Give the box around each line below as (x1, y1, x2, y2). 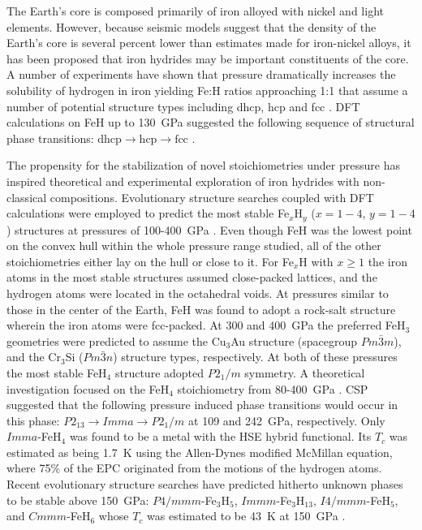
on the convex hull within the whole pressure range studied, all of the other (6, 237, 381, 254)
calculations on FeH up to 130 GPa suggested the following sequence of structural (6, 114, 415, 131)
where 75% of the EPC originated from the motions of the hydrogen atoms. (6, 459, 382, 476)
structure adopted (114, 364, 205, 381)
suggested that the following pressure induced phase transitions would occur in (6, 396, 398, 413)
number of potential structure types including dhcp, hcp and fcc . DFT (6, 97, 360, 114)
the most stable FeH (6, 364, 107, 381)
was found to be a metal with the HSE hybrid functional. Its (69, 428, 372, 445)
